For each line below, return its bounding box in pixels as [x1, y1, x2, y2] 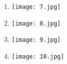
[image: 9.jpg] [11, 36, 61, 44]
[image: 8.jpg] [11, 20, 61, 27]
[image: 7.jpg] [11, 3, 61, 10]
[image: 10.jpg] [11, 53, 65, 60]
